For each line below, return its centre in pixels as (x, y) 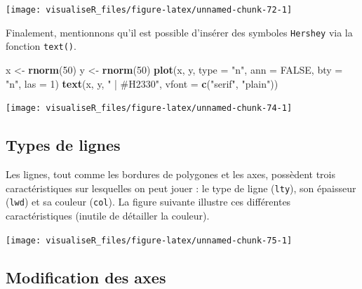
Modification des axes (86, 277)
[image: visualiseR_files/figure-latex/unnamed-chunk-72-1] (149, 10)
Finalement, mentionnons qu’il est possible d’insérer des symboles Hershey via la (179, 32)
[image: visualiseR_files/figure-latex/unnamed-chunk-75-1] (149, 240)
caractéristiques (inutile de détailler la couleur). (108, 215)
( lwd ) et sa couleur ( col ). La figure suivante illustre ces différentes (148, 202)
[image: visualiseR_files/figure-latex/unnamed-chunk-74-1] (149, 108)
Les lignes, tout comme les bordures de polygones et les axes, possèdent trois (171, 174)
